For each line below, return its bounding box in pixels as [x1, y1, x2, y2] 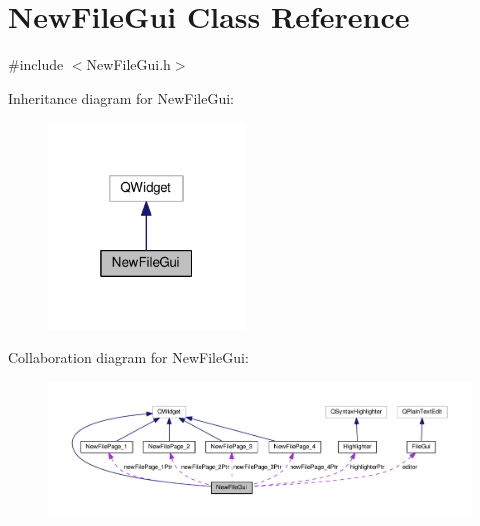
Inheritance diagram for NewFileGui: [8, 87, 234, 108]
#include [8, 54, 64, 75]
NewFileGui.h [86, 54, 171, 75]
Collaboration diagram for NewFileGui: [8, 347, 249, 368]
